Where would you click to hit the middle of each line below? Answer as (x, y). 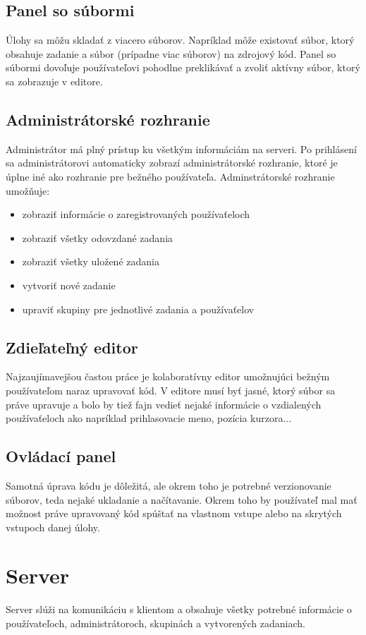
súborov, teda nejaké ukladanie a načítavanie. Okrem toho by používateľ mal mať (182, 499)
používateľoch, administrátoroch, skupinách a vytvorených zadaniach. (155, 623)
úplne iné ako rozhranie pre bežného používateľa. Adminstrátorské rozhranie (170, 176)
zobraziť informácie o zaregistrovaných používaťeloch (136, 214)
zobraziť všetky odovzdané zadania (98, 237)
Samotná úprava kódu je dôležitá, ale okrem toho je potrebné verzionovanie (169, 485)
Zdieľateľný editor (72, 347)
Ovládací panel (61, 456)
